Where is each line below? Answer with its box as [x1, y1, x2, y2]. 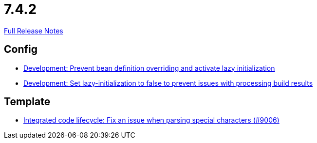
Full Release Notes [4, 26, 63, 35]
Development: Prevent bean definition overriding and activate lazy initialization [23, 64, 275, 72]
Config [4, 43, 37, 56]
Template [4, 95, 51, 108]
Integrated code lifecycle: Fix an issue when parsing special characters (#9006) [23, 116, 280, 125]
